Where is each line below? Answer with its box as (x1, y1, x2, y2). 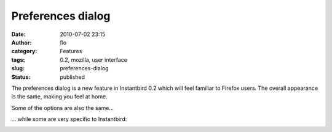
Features (60, 48, 82, 55)
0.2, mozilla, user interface (60, 56, 127, 64)
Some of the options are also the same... (11, 104, 114, 111)
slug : (11, 65, 25, 72)
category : (11, 48, 38, 55)
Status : (11, 73, 31, 81)
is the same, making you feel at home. (11, 93, 108, 100)
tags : (11, 56, 25, 64)
